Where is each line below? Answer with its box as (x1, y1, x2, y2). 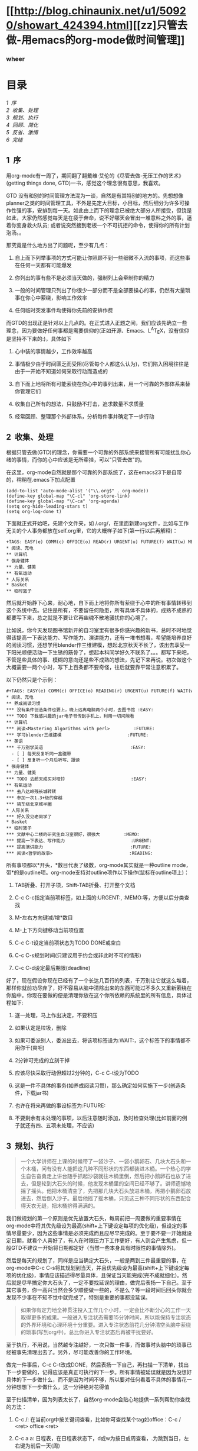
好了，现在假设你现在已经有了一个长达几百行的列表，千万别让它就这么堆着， (6, 977, 192, 984)
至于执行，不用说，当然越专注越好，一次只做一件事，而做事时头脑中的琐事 (6, 1341, 187, 1348)
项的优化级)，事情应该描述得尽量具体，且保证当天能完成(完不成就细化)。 (6, 1271, 183, 1279)
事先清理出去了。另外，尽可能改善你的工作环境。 (16, 1348, 136, 1356)
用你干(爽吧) (14, 1044, 45, 1052)
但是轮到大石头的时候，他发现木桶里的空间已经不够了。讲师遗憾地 (31, 1179, 192, 1187)
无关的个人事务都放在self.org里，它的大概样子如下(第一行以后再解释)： (6, 527, 178, 534)
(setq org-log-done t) (6, 509, 62, 515)
